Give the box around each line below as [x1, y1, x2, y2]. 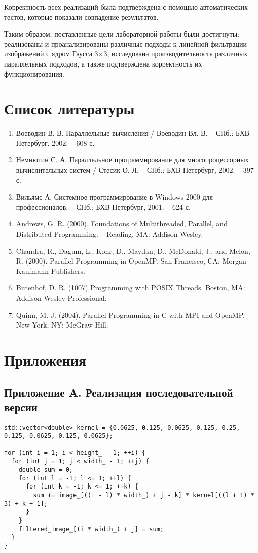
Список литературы [4, 98, 135, 119]
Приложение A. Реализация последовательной [4, 384, 233, 400]
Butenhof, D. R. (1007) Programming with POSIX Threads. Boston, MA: [16, 282, 245, 293]
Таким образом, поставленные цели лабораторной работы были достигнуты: [4, 28, 240, 39]
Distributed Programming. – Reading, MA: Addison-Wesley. [16, 229, 203, 239]
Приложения [4, 349, 87, 370]
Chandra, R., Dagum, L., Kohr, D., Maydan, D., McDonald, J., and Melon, [16, 245, 250, 256]
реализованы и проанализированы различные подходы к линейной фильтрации [4, 38, 247, 49]
